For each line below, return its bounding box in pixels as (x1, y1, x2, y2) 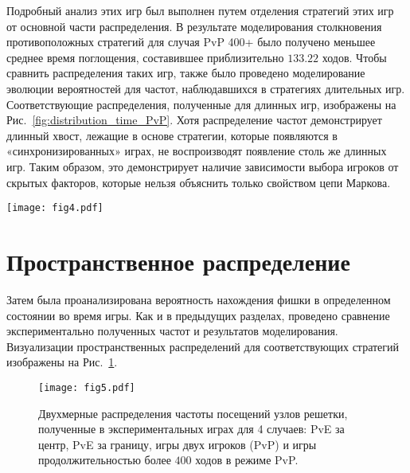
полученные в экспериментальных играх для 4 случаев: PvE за (38, 420, 345, 437)
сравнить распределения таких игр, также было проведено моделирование (6, 64, 365, 81)
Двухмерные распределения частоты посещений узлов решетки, (38, 405, 348, 421)
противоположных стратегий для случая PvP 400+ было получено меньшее (6, 33, 376, 50)
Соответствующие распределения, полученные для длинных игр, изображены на (6, 96, 396, 112)
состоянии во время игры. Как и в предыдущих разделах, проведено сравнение (6, 307, 390, 323)
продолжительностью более (38, 451, 171, 468)
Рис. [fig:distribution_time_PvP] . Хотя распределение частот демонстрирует (6, 111, 382, 128)
